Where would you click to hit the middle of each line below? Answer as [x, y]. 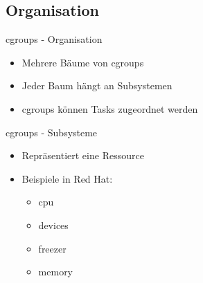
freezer [52, 248]
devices [53, 225]
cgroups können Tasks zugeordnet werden [110, 108]
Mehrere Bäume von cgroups [83, 62]
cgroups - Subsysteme [52, 132]
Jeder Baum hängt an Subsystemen [97, 85]
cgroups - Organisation [54, 39]
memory [56, 272]
